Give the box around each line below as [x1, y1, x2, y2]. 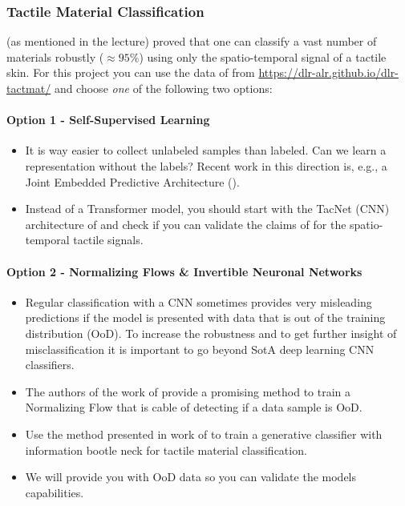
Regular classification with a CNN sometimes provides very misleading [25, 293, 372, 310]
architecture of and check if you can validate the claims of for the [25, 215, 346, 232]
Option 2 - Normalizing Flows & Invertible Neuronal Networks [6, 263, 362, 279]
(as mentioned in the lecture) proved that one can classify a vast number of [6, 33, 377, 50]
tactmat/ [6, 80, 51, 96]
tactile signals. [73, 231, 144, 248]
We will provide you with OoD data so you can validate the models [25, 468, 357, 485]
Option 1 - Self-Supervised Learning [6, 111, 210, 128]
